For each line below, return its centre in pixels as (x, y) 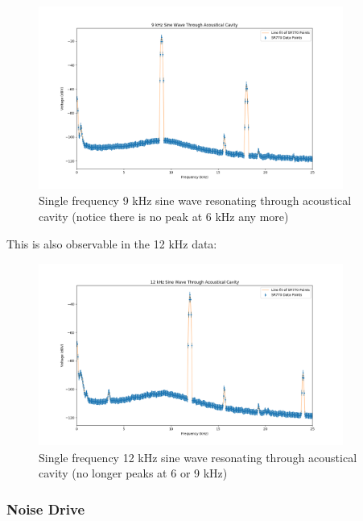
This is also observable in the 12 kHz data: (112, 243)
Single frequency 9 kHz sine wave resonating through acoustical (195, 200)
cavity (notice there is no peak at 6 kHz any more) (164, 216)
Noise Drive (46, 508)
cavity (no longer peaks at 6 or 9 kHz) (133, 473)
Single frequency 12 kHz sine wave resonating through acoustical (198, 457)
